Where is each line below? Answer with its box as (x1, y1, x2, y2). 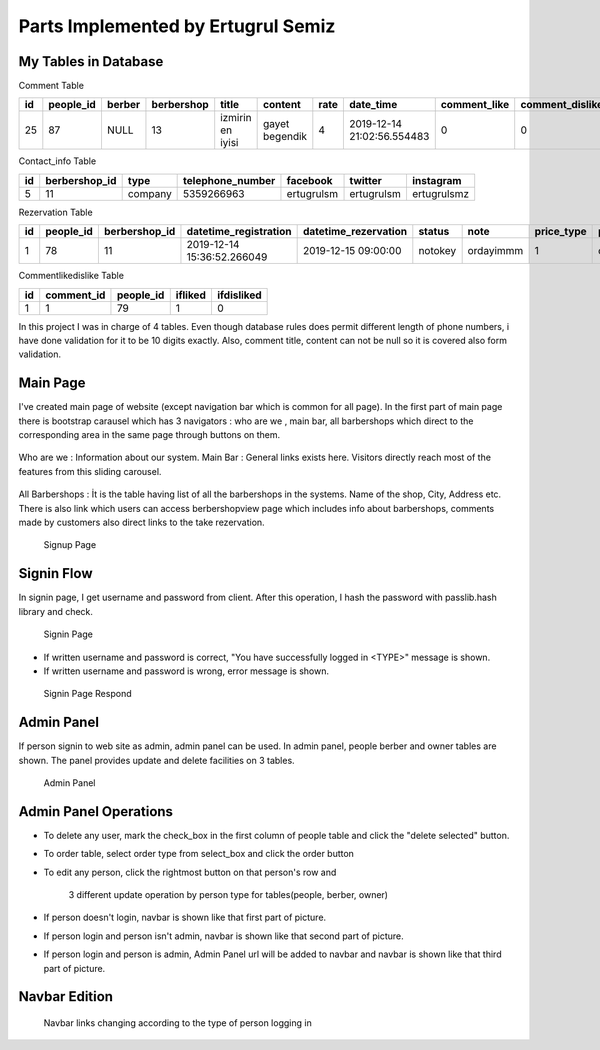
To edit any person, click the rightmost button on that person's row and (43, 866, 337, 878)
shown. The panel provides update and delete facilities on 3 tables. (18, 754, 295, 766)
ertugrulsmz (411, 186, 470, 200)
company (127, 186, 172, 200)
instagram (411, 173, 462, 187)
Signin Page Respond (43, 688, 132, 700)
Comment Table (18, 80, 85, 92)
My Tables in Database (18, 53, 164, 70)
